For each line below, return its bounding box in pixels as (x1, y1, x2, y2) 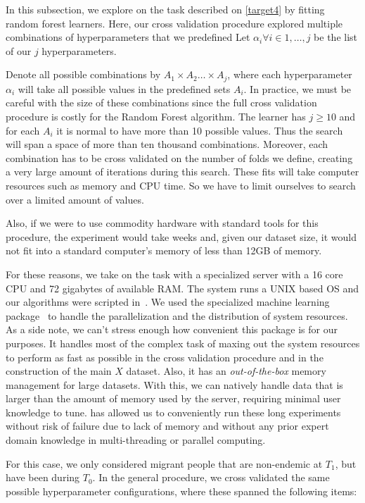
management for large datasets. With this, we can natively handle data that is (6, 377, 343, 392)
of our (6, 43, 32, 58)
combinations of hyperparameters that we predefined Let (6, 30, 250, 44)
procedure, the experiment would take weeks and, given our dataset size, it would (6, 229, 357, 244)
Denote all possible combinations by (6, 67, 161, 82)
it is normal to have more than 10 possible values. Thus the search (56, 123, 343, 137)
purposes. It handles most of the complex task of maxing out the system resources (6, 335, 360, 350)
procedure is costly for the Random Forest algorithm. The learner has (6, 109, 306, 124)
